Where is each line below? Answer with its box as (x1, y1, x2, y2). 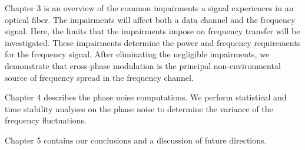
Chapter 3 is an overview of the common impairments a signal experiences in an (5, 2, 294, 14)
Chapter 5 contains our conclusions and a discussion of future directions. (5, 133, 267, 146)
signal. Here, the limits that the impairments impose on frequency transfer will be (5, 25, 300, 37)
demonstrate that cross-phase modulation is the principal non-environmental (5, 59, 281, 71)
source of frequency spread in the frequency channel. (5, 71, 194, 83)
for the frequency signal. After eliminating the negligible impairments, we (5, 48, 270, 60)
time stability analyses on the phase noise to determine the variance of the (5, 102, 273, 115)
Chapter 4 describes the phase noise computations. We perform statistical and (5, 91, 287, 103)
